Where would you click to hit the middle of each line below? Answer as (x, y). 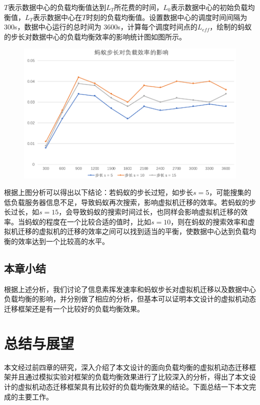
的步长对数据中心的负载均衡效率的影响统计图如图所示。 (95, 36)
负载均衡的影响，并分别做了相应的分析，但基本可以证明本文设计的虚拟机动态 (130, 299)
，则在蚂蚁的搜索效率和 (209, 221)
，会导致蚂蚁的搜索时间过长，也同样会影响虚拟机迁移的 (150, 212)
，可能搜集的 (230, 192)
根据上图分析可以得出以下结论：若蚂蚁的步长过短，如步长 (98, 192)
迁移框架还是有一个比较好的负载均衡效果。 (74, 309)
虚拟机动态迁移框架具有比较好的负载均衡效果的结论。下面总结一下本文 (133, 386)
